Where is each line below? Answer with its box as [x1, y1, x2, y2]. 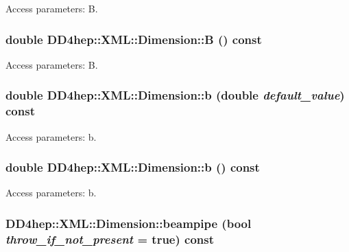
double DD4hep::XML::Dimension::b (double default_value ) [5, 87, 345, 104]
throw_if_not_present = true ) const [5, 230, 215, 247]
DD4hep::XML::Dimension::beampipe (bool [5, 214, 252, 231]
